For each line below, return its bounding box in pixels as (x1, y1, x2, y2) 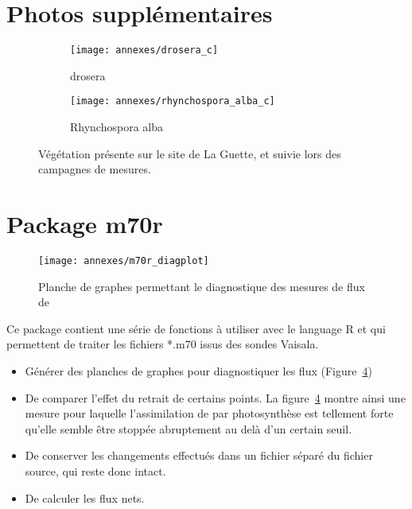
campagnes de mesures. (38, 161, 151, 177)
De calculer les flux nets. (25, 489, 145, 506)
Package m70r (6, 208, 163, 239)
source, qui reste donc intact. (25, 462, 166, 479)
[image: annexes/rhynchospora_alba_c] (70, 95, 275, 107)
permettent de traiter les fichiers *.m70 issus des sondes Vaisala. (6, 336, 319, 352)
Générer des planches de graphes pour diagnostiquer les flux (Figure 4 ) (25, 362, 372, 379)
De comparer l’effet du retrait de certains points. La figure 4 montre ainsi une (25, 389, 406, 406)
